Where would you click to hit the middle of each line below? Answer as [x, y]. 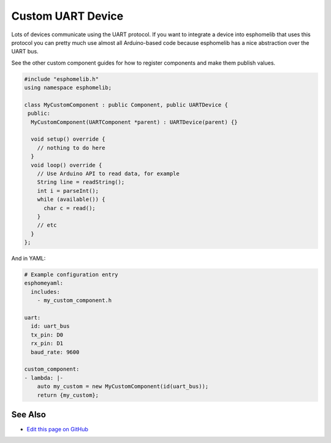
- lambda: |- [44, 378]
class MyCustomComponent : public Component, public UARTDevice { [126, 105]
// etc [47, 225]
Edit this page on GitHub [58, 429]
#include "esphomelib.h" [62, 79]
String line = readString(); [81, 182]
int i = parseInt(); [68, 191]
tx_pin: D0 [47, 335]
